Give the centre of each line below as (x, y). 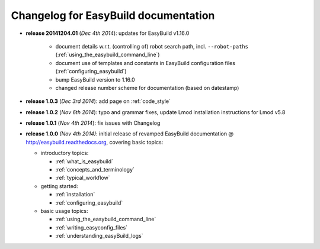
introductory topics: (65, 153)
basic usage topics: (64, 211)
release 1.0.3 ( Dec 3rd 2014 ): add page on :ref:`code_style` (98, 101)
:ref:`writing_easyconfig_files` (91, 227)
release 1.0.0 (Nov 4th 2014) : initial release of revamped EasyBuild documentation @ (130, 134)
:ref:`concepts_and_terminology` (95, 170)
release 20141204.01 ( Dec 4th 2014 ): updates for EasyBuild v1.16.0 (108, 33)
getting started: (59, 186)
